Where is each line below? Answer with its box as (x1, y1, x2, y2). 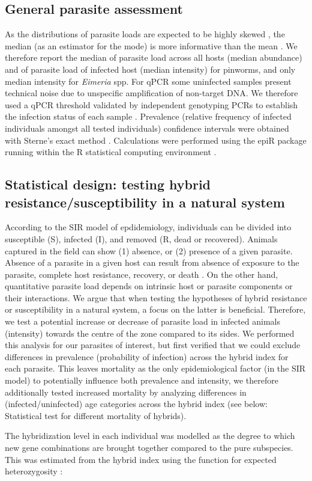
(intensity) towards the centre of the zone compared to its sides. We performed (5, 326, 295, 339)
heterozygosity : (5, 465, 63, 477)
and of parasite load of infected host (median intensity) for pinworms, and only (5, 63, 296, 75)
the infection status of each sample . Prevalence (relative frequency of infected (5, 110, 292, 123)
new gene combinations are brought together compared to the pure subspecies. (5, 441, 293, 454)
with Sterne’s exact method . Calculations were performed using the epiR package (5, 133, 307, 146)
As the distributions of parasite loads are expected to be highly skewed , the (5, 28, 285, 40)
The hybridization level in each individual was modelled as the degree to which (5, 429, 295, 442)
